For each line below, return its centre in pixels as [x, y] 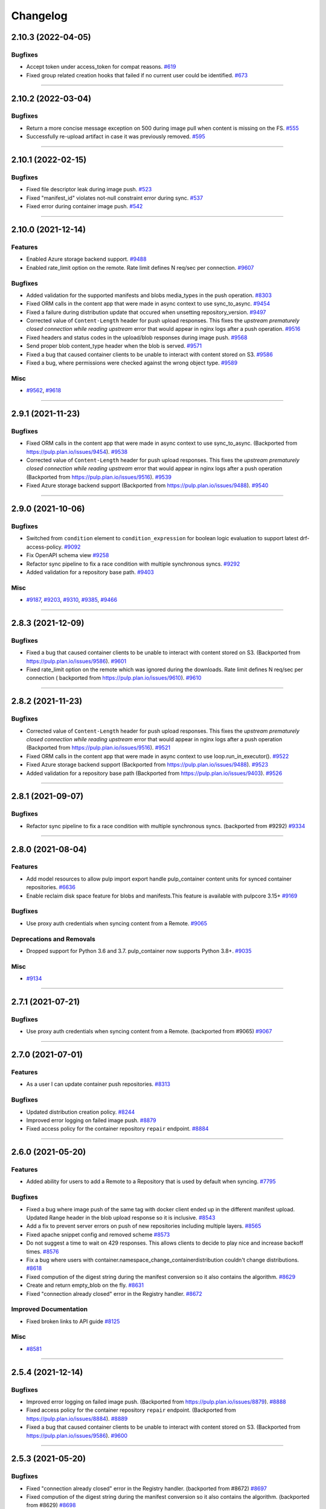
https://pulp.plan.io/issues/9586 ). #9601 [76, 661]
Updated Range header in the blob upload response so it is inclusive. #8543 [121, 1217]
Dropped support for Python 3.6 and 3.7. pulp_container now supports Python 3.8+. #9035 [139, 951]
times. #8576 [43, 1251]
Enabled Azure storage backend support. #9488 [87, 259]
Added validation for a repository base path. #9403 [90, 572]
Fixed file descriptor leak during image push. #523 [89, 190]
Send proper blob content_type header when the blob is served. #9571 [114, 346]
